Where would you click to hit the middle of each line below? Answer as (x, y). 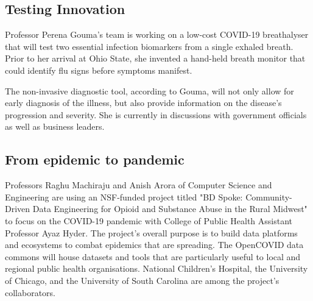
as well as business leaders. (55, 126)
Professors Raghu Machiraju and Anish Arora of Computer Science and (139, 185)
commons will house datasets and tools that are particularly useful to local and (153, 256)
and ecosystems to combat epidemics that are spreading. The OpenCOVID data (154, 245)
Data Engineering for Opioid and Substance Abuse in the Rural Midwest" (170, 209)
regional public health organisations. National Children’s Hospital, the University (156, 268)
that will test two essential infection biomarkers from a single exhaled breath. (149, 46)
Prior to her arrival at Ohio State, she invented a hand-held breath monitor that (155, 58)
